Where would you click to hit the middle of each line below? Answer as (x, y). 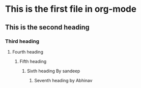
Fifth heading (33, 61)
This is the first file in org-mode (71, 9)
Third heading (22, 41)
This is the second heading (47, 27)
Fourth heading (28, 52)
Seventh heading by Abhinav (63, 80)
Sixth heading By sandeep (53, 71)
